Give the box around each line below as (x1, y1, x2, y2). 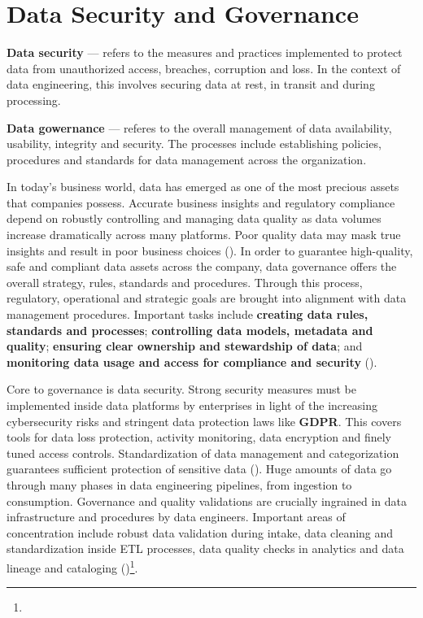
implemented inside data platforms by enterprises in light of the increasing (7, 397, 377, 413)
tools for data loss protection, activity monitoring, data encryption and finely (7, 429, 391, 446)
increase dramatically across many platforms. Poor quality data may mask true (7, 226, 401, 243)
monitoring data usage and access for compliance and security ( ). (7, 353, 377, 370)
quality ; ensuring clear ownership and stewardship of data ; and (7, 337, 363, 355)
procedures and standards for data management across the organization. (7, 150, 367, 168)
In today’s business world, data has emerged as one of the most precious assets (7, 178, 399, 195)
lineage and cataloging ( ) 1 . (7, 556, 138, 576)
